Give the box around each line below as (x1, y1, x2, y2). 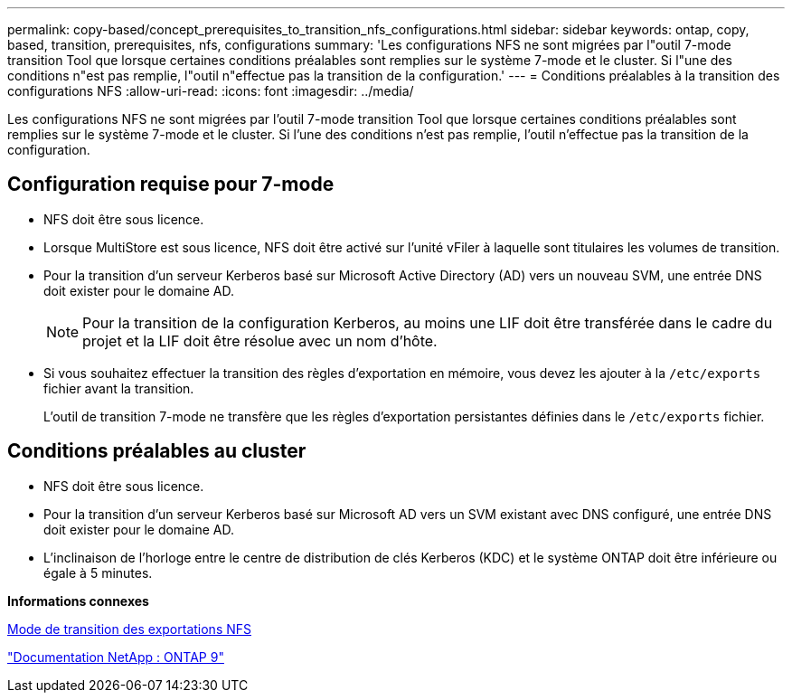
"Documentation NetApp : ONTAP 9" (7, 648, 224, 665)
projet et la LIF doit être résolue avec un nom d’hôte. (82, 331, 438, 350)
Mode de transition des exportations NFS (7, 620, 251, 637)
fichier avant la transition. (43, 380, 194, 396)
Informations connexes (7, 592, 149, 609)
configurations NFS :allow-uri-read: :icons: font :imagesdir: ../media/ (7, 83, 414, 99)
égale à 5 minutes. (43, 564, 153, 581)
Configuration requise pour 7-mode (7, 173, 335, 196)
